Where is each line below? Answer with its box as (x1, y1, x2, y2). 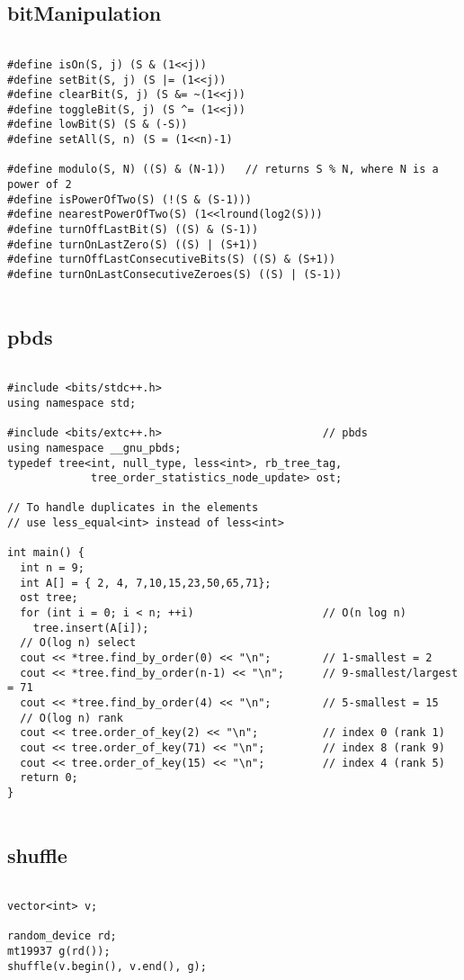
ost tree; (20, 591, 78, 605)
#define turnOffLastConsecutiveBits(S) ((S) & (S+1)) (7, 253, 336, 266)
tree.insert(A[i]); (32, 621, 149, 634)
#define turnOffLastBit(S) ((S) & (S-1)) (7, 223, 259, 237)
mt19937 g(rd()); (7, 945, 111, 958)
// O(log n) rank (20, 711, 123, 724)
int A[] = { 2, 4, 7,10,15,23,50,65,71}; (20, 576, 272, 589)
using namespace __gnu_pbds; (7, 441, 182, 454)
